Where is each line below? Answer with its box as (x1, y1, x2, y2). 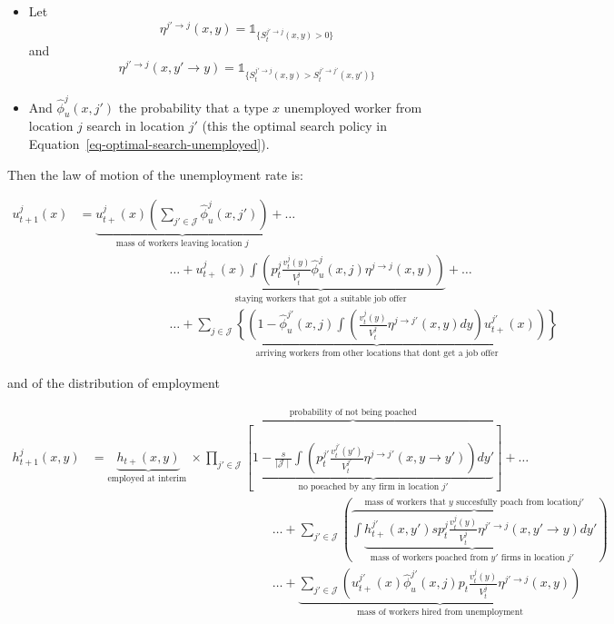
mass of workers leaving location (115, 239, 243, 249)
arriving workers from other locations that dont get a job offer (255, 348, 499, 358)
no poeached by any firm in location (298, 481, 440, 491)
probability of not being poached (289, 407, 417, 417)
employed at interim (107, 474, 187, 484)
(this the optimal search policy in (202, 116, 388, 135)
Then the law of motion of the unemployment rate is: (7, 164, 303, 183)
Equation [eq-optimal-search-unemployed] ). (28, 134, 270, 153)
